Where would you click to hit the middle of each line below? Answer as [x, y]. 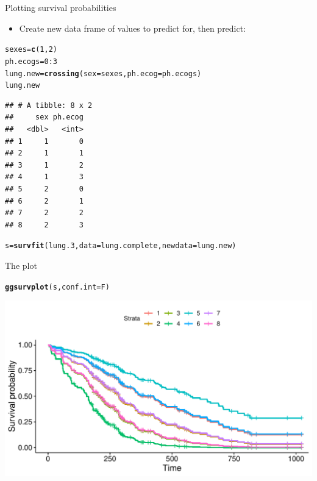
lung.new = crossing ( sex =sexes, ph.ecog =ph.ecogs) [103, 73]
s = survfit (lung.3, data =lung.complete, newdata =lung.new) [121, 246]
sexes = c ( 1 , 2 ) [31, 50]
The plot [21, 265]
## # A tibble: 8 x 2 [49, 105]
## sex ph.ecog [44, 117]
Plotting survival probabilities [61, 7]
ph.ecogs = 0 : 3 [31, 61]
